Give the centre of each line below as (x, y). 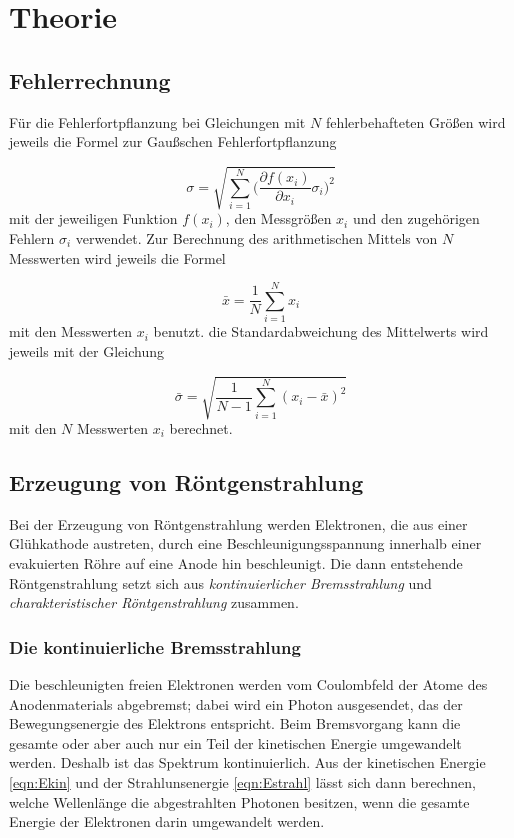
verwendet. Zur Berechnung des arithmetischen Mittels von (256, 237)
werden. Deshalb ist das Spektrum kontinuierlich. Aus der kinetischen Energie (247, 762)
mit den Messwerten (71, 331)
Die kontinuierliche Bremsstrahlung (155, 646)
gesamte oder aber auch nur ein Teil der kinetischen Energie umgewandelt (235, 742)
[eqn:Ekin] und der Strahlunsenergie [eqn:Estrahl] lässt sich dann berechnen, (242, 781)
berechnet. (201, 427)
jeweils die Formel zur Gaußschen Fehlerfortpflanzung (173, 141)
